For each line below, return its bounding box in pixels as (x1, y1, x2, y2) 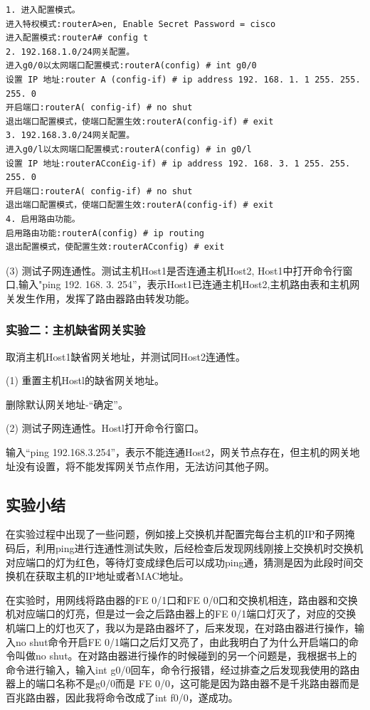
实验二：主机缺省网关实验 (6, 321, 146, 339)
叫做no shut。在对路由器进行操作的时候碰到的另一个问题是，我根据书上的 (15, 648, 357, 663)
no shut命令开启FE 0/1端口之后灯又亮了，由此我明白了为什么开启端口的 (15, 634, 349, 649)
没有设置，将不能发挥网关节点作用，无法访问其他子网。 (15, 458, 275, 473)
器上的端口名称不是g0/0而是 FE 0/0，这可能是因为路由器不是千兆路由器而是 (6, 676, 359, 691)
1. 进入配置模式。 (6, 5, 80, 15)
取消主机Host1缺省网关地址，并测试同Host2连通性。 (6, 349, 245, 364)
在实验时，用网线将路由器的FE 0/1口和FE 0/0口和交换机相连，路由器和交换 (6, 592, 358, 607)
